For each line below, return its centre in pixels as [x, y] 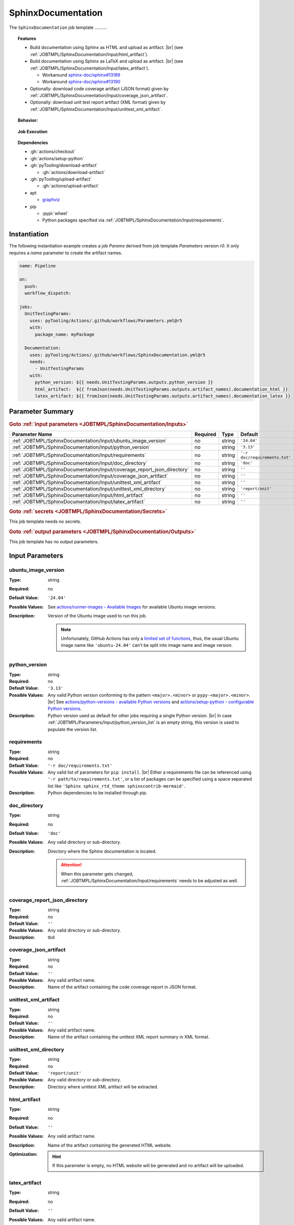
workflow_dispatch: [48, 293]
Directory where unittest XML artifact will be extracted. [103, 1087]
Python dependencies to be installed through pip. [98, 793]
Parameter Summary [41, 412]
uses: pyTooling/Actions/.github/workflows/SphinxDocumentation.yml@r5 [118, 355]
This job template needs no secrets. [45, 521]
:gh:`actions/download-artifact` [74, 172]
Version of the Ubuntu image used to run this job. [97, 616]
